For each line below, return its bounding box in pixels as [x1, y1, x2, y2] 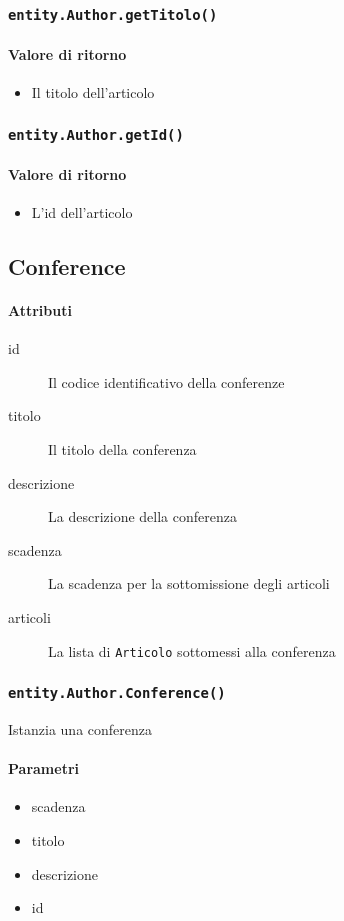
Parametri [8, 758, 79, 779]
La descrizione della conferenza [48, 506, 237, 527]
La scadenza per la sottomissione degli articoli [48, 573, 330, 594]
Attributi [8, 299, 72, 320]
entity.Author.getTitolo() [8, 6, 218, 23]
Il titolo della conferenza [48, 438, 197, 459]
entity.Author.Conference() [8, 685, 226, 702]
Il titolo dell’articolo [31, 82, 155, 103]
